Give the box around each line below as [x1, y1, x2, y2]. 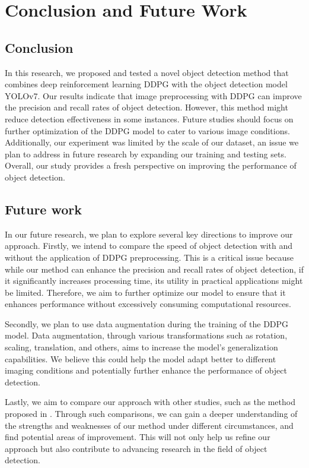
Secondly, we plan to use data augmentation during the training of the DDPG [5, 317, 289, 330]
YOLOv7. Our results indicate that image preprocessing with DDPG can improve [5, 89, 302, 102]
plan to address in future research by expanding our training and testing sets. [5, 147, 286, 160]
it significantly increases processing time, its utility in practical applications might [5, 274, 303, 287]
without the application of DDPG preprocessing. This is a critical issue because [5, 251, 294, 263]
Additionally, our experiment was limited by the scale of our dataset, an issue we [5, 136, 299, 148]
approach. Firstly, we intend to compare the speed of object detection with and [5, 239, 293, 252]
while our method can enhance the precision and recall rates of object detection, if [5, 263, 304, 275]
